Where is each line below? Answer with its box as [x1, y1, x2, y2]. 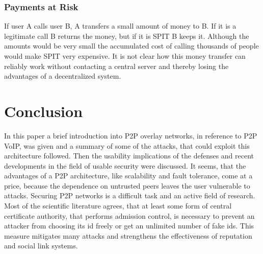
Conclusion [4, 100, 83, 121]
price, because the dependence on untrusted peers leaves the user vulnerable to [4, 180, 250, 191]
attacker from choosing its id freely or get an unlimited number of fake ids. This [4, 220, 254, 231]
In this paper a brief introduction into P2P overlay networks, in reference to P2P [4, 130, 257, 141]
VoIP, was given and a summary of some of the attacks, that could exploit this [4, 140, 250, 151]
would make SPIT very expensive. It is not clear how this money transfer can [4, 51, 246, 61]
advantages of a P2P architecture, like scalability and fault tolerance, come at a [4, 170, 253, 181]
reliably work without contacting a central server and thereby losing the [4, 60, 229, 71]
